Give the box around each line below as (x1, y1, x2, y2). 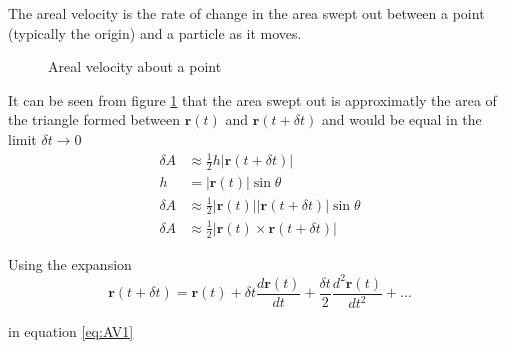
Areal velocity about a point (48, 56, 222, 77)
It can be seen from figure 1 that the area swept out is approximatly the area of (8, 89, 497, 110)
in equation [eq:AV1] (8, 321, 134, 342)
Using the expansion (8, 253, 132, 274)
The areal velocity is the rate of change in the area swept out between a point (8, 3, 485, 23)
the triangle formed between (8, 109, 180, 130)
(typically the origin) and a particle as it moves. (8, 22, 302, 43)
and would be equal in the (321, 109, 482, 130)
